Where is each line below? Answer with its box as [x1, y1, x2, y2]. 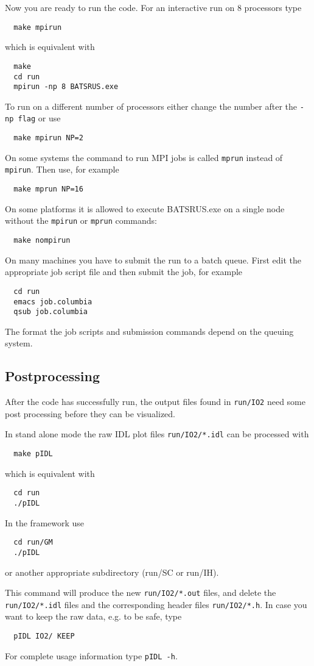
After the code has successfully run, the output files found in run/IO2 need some [5, 395, 305, 408]
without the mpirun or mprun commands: [5, 214, 157, 227]
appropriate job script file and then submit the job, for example [5, 265, 243, 278]
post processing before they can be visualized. [5, 407, 175, 420]
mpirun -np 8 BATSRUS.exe [13, 82, 119, 91]
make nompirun [13, 236, 71, 245]
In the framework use [5, 516, 85, 529]
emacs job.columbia [13, 297, 92, 306]
